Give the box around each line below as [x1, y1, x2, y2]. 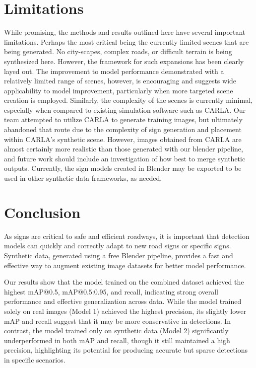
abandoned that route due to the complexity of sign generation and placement [4, 124, 242, 135]
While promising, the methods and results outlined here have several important [4, 27, 246, 37]
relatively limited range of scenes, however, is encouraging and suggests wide [4, 75, 237, 86]
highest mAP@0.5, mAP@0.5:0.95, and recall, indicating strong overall [4, 286, 218, 296]
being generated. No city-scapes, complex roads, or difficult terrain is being [4, 46, 232, 57]
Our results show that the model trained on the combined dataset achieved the [4, 277, 244, 287]
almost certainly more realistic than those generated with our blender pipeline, [4, 144, 243, 154]
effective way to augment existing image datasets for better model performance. [4, 260, 246, 270]
